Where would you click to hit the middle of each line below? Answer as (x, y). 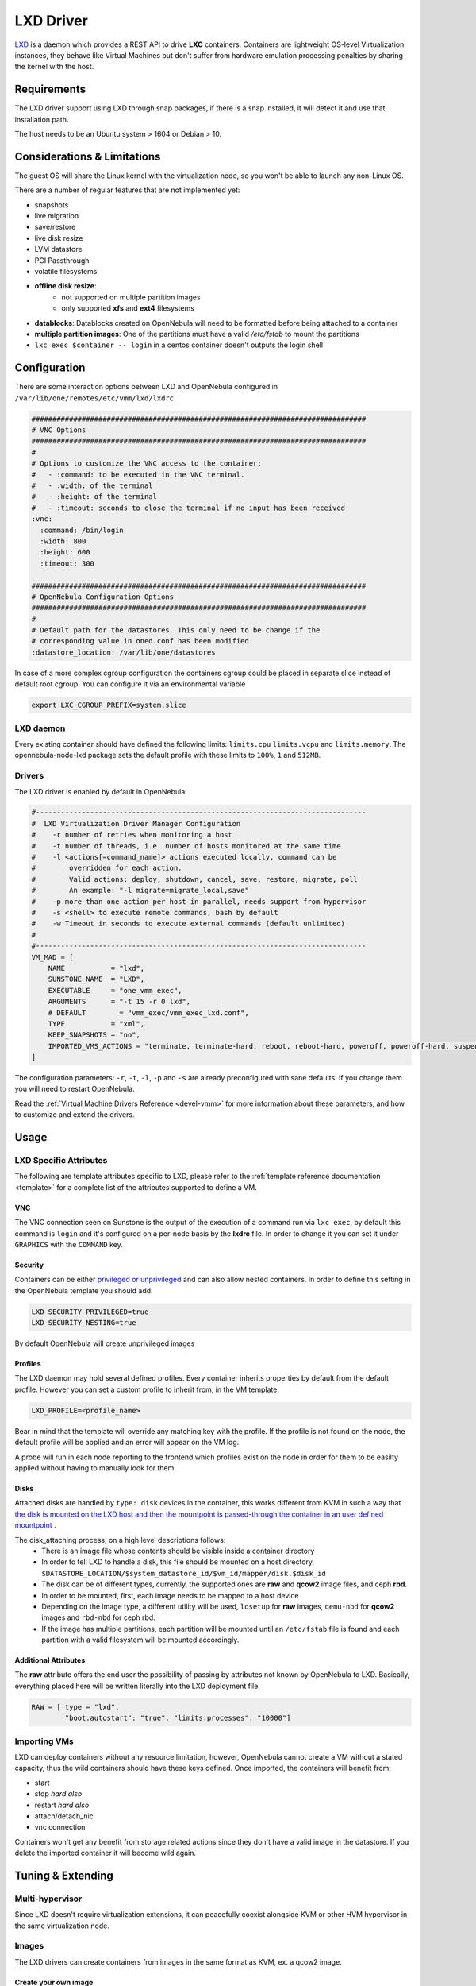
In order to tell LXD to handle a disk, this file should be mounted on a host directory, (178, 1562)
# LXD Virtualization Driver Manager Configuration (136, 823)
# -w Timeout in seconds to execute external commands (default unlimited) (188, 924)
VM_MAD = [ (52, 957)
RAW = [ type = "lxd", (75, 1707)
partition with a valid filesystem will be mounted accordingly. (140, 1640)
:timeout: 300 (67, 563)
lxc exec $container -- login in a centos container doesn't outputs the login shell (179, 345)
